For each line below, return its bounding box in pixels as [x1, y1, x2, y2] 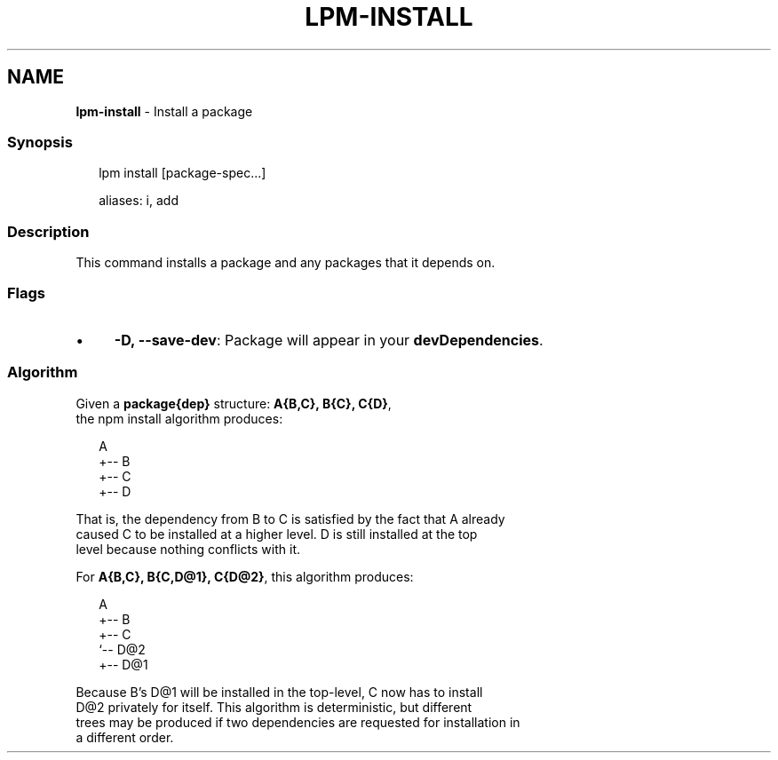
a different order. [75, 729, 174, 745]
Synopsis [7, 132, 73, 151]
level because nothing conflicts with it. [75, 541, 301, 557]
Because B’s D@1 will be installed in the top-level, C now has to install [75, 684, 483, 700]
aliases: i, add [99, 193, 179, 209]
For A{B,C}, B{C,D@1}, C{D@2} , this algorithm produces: [75, 568, 414, 584]
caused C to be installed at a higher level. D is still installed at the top [75, 526, 478, 542]
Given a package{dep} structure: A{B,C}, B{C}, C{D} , [75, 395, 392, 411]
